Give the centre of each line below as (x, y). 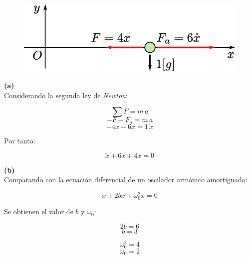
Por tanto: (20, 140)
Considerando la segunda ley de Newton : (66, 95)
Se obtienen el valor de (39, 211)
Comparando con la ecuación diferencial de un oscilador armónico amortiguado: (126, 180)
